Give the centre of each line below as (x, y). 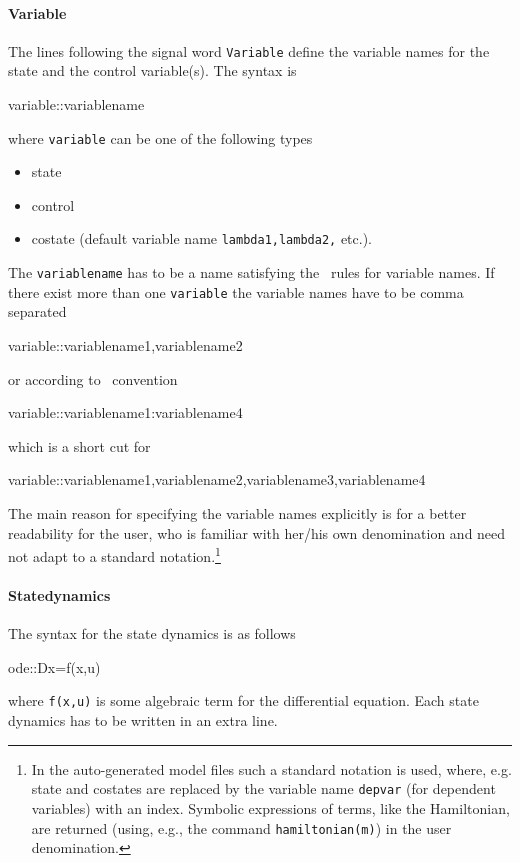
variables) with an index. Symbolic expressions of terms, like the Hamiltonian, (270, 807)
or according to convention (93, 378)
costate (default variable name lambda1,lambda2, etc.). (202, 238)
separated (37, 311)
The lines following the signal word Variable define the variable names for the (249, 50)
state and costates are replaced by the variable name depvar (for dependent (263, 788)
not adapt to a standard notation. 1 (114, 554)
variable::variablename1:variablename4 (125, 412)
